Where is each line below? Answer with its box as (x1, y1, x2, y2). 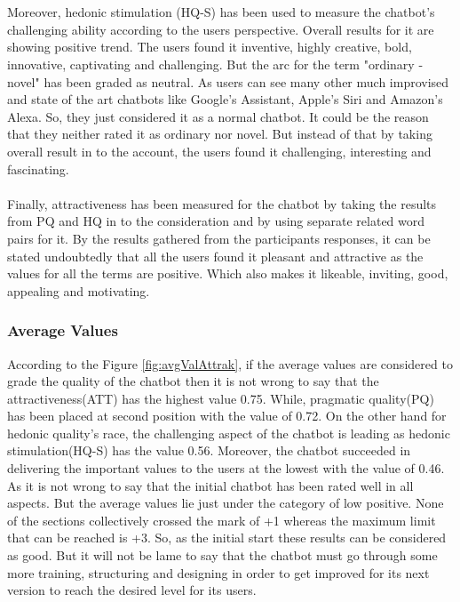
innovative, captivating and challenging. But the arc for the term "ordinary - (7, 54, 424, 73)
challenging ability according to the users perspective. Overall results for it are (7, 20, 434, 38)
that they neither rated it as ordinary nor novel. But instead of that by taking (7, 124, 432, 143)
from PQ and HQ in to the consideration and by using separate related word (7, 212, 425, 230)
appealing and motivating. (7, 281, 150, 300)
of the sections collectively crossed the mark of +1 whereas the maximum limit (7, 510, 436, 529)
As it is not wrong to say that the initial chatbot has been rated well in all (7, 476, 414, 494)
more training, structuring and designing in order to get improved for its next (7, 563, 430, 582)
